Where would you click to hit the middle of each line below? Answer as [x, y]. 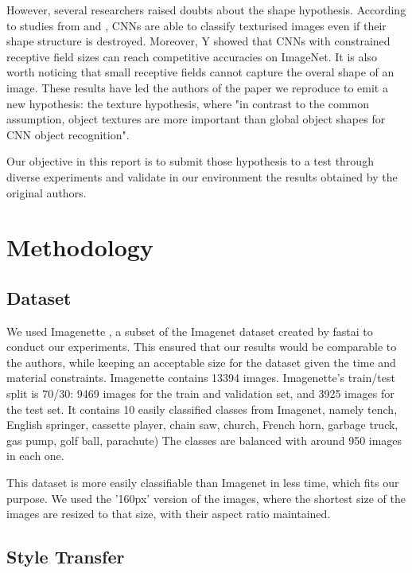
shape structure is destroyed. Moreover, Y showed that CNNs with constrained [198, 41]
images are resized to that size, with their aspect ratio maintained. [169, 514]
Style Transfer [66, 557]
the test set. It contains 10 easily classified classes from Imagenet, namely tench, [202, 409]
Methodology [80, 247]
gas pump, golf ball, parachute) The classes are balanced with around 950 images [204, 440]
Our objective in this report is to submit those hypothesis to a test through [190, 161]
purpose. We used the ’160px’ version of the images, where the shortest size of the [206, 498]
